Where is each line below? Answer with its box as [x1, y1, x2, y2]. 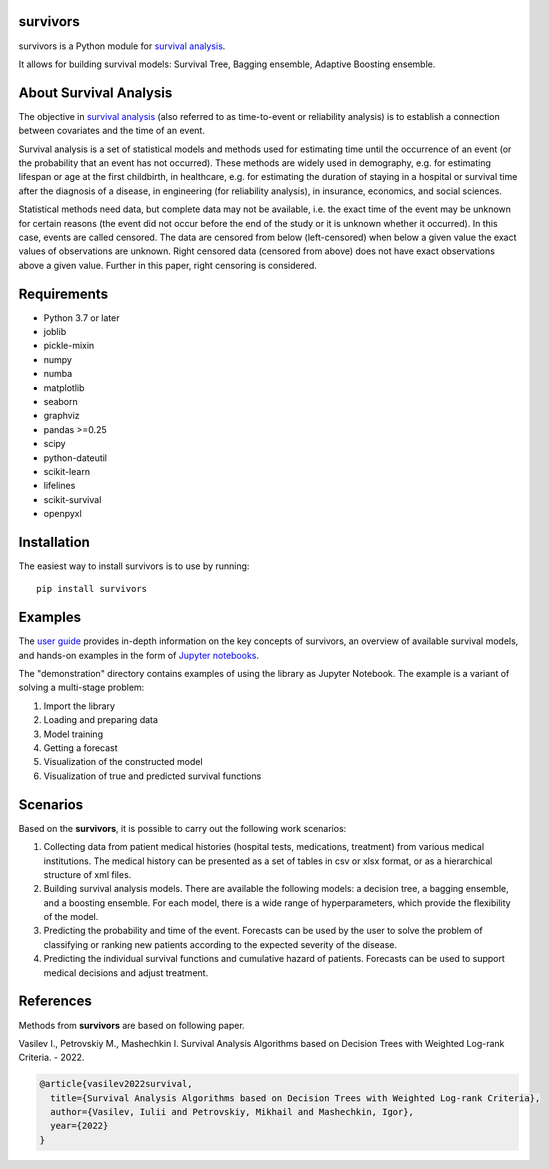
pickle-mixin [43, 340, 95, 352]
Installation [18, 533, 90, 550]
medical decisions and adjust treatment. [43, 966, 209, 979]
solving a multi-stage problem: [18, 681, 145, 694]
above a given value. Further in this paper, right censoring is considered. [18, 259, 317, 271]
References [18, 993, 92, 1010]
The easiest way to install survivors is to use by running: [18, 560, 250, 572]
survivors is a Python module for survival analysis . [18, 40, 226, 52]
